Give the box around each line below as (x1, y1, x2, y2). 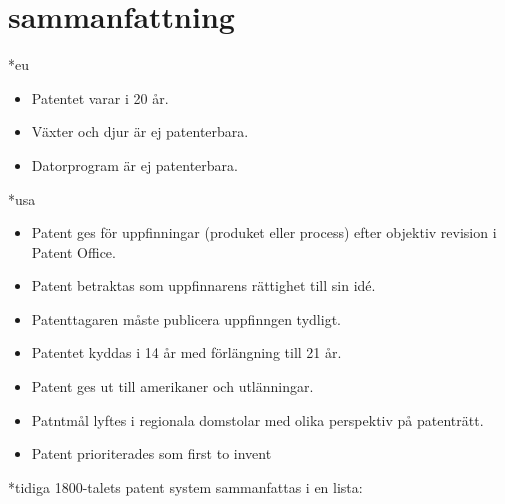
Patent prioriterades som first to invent (31, 443, 272, 464)
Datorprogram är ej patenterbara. (31, 154, 238, 175)
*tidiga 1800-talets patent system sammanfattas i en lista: (8, 476, 363, 497)
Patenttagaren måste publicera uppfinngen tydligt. (31, 308, 341, 329)
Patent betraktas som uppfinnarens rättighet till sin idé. (31, 275, 376, 296)
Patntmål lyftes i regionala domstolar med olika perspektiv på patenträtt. (31, 409, 484, 430)
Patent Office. (31, 241, 116, 262)
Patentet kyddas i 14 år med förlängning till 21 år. (31, 342, 342, 363)
